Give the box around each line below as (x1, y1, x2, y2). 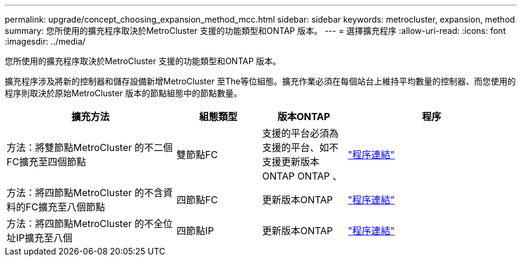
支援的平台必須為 (262, 127, 338, 139)
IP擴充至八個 (16, 232, 73, 244)
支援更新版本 (262, 156, 319, 168)
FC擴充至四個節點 (7, 156, 86, 168)
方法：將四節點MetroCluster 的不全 (7, 218, 163, 229)
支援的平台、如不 (262, 141, 338, 153)
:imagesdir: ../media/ (5, 36, 86, 46)
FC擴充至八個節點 (26, 201, 105, 213)
